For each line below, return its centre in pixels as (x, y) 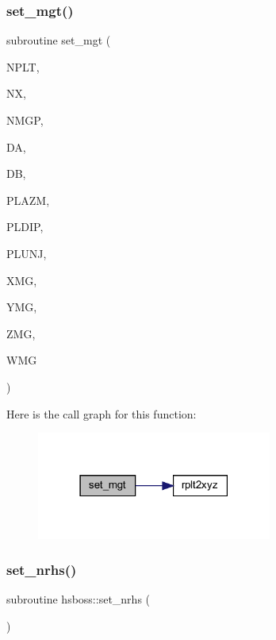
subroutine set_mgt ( (59, 40)
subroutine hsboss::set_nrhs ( (79, 599)
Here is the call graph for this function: (102, 413)
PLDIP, (25, 227)
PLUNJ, (27, 253)
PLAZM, (28, 200)
